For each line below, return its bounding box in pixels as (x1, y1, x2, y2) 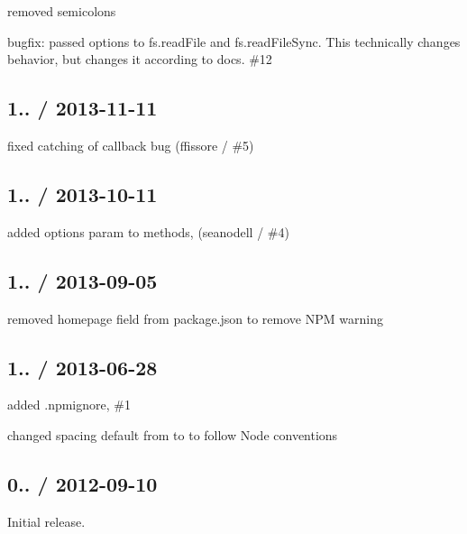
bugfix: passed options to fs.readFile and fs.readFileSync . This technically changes (7, 32, 461, 51)
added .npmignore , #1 (7, 395, 131, 414)
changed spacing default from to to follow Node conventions (7, 425, 338, 444)
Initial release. (7, 511, 86, 530)
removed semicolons (7, 2, 116, 20)
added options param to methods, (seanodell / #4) (7, 222, 289, 241)
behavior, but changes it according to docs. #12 (7, 50, 272, 69)
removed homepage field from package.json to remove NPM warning (7, 308, 383, 327)
